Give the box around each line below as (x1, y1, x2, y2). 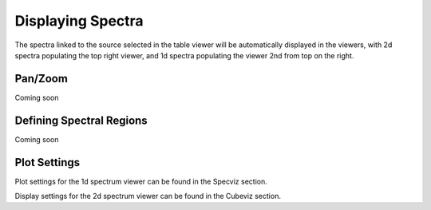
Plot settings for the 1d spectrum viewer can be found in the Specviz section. (14, 176, 267, 186)
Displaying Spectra (14, 12, 144, 30)
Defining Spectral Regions (14, 113, 148, 127)
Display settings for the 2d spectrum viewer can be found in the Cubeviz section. (14, 192, 281, 201)
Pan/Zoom (14, 72, 68, 85)
